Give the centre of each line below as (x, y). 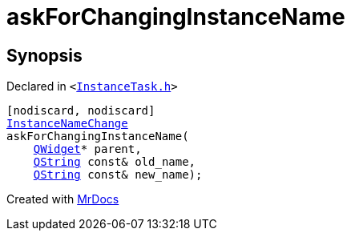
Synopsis (44, 55)
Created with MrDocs (63, 199)
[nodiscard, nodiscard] (81, 111)
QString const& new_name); (118, 175)
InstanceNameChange (67, 124)
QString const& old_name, (115, 162)
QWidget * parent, (87, 149)
